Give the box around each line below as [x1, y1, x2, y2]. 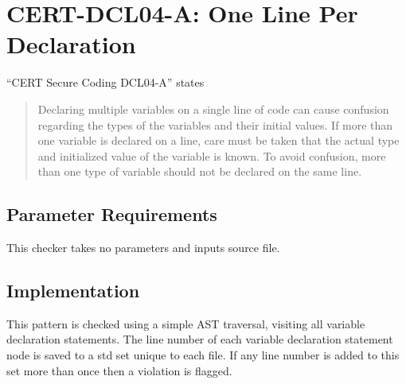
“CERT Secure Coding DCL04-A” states [6, 74, 205, 91]
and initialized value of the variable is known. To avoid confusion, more [37, 147, 386, 164]
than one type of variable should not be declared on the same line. [37, 163, 362, 180]
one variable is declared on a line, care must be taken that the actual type [37, 132, 400, 149]
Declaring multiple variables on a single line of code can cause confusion [37, 100, 389, 117]
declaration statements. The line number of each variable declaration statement [6, 331, 393, 347]
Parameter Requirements [6, 202, 217, 227]
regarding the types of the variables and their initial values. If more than [37, 116, 393, 133]
